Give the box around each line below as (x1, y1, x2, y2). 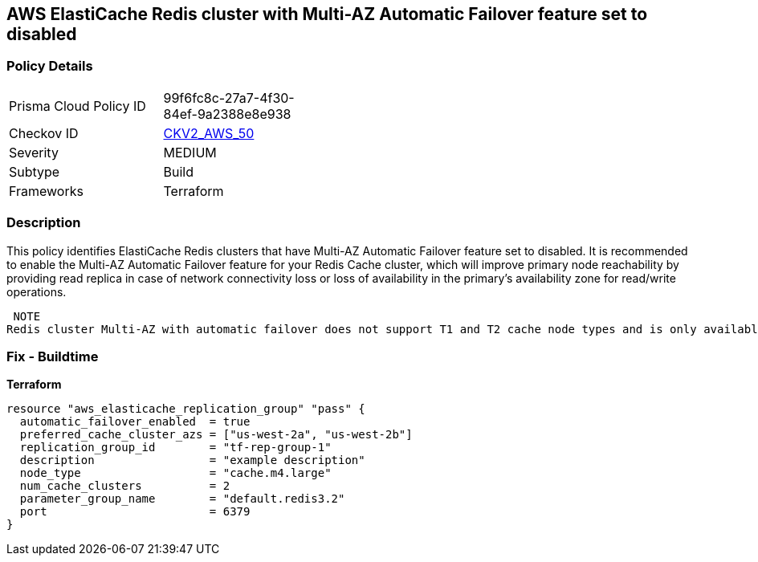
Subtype (9, 163, 60, 180)
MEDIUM (163, 144, 217, 161)
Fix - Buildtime (6, 348, 99, 364)
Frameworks (9, 182, 84, 199)
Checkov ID (9, 124, 79, 141)
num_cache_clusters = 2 (19, 479, 230, 493)
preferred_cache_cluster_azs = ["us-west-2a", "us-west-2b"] (19, 428, 413, 442)
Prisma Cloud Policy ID (9, 97, 146, 114)
